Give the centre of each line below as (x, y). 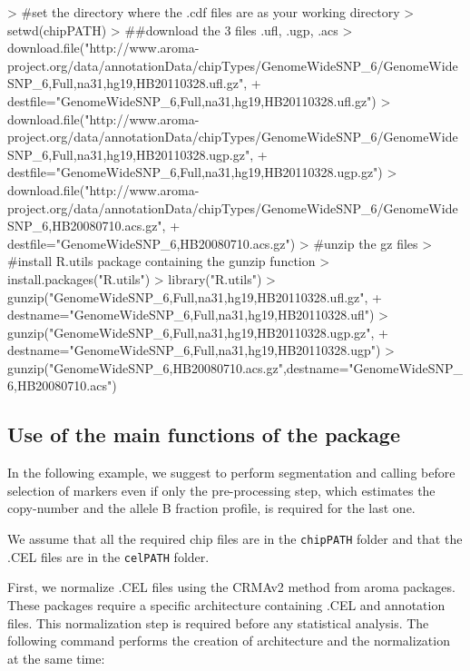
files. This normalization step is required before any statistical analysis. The (218, 622)
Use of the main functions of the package (204, 434)
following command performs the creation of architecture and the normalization (229, 641)
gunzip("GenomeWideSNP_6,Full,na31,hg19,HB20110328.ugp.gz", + (198, 332)
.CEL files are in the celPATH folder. (108, 556)
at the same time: (56, 658)
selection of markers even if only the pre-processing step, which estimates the (221, 490)
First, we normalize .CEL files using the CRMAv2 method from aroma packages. (231, 587)
